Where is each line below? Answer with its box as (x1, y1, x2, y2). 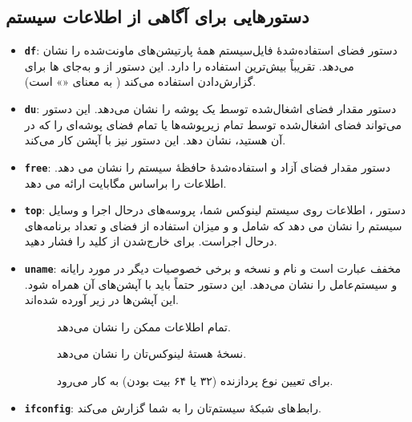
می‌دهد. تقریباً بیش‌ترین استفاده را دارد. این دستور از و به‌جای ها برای (24, 57, 354, 74)
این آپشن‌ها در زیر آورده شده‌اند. (24, 291, 179, 308)
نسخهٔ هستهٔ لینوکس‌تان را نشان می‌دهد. (56, 345, 247, 362)
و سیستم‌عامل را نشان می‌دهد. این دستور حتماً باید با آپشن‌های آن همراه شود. (24, 275, 398, 292)
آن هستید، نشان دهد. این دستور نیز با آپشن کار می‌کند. (24, 132, 286, 148)
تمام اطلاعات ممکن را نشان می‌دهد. (56, 318, 231, 335)
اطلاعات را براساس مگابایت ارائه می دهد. (24, 174, 227, 191)
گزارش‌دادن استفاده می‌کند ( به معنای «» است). (24, 73, 256, 90)
